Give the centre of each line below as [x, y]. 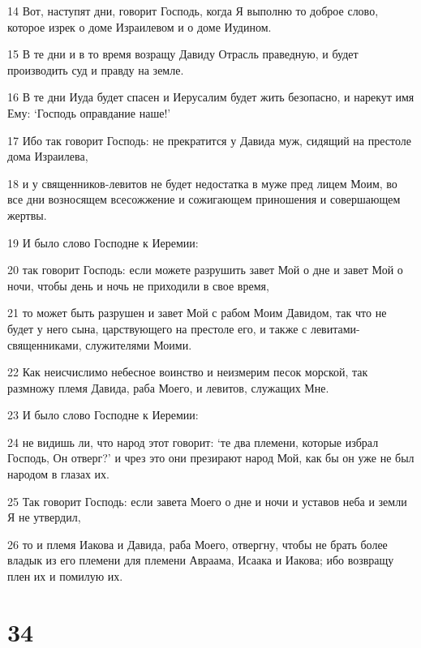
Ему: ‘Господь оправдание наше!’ [89, 112]
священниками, [45, 344]
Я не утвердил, [44, 517]
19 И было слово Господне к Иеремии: [103, 242]
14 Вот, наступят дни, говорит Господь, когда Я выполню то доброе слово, [193, 11]
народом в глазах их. [58, 474]
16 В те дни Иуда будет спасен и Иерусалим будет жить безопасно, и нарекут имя [211, 97]
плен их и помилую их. [65, 576]
